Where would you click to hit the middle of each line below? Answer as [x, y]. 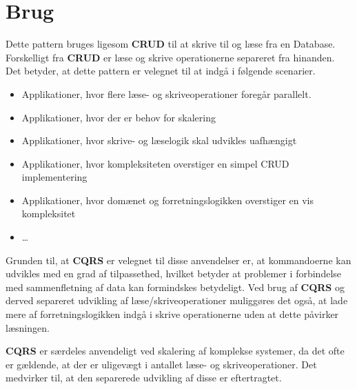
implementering [54, 177]
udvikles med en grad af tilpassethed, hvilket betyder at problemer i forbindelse [174, 273]
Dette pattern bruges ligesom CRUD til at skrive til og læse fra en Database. [171, 44]
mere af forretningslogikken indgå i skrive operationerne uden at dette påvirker [172, 314]
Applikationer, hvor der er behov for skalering [119, 117]
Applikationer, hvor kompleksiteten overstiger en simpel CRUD [155, 163]
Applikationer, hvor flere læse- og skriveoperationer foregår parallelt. [166, 93]
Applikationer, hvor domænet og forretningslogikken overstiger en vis [168, 200]
